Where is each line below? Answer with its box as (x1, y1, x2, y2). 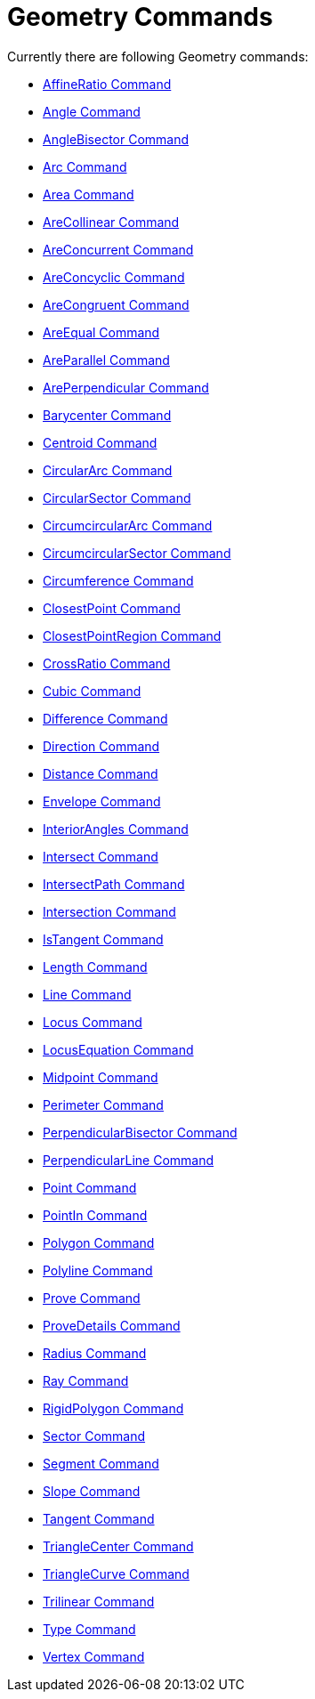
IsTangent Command (43, 931, 164, 947)
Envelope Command (43, 793, 161, 809)
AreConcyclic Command (43, 269, 185, 285)
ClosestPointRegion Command (43, 627, 222, 643)
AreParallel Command (43, 352, 170, 368)
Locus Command (43, 1014, 142, 1030)
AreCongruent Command (43, 296, 190, 312)
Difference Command (43, 710, 168, 726)
